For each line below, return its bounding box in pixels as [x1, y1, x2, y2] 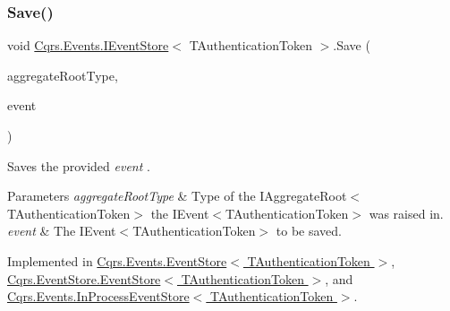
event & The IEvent [7, 221, 116, 240]
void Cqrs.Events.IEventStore [7, 36, 169, 55]
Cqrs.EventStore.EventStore [7, 269, 161, 288]
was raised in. [369, 203, 444, 222]
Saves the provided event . [7, 156, 150, 175]
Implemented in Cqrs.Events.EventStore [7, 251, 227, 270]
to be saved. [276, 221, 342, 240]
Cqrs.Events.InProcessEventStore [7, 287, 190, 306]
